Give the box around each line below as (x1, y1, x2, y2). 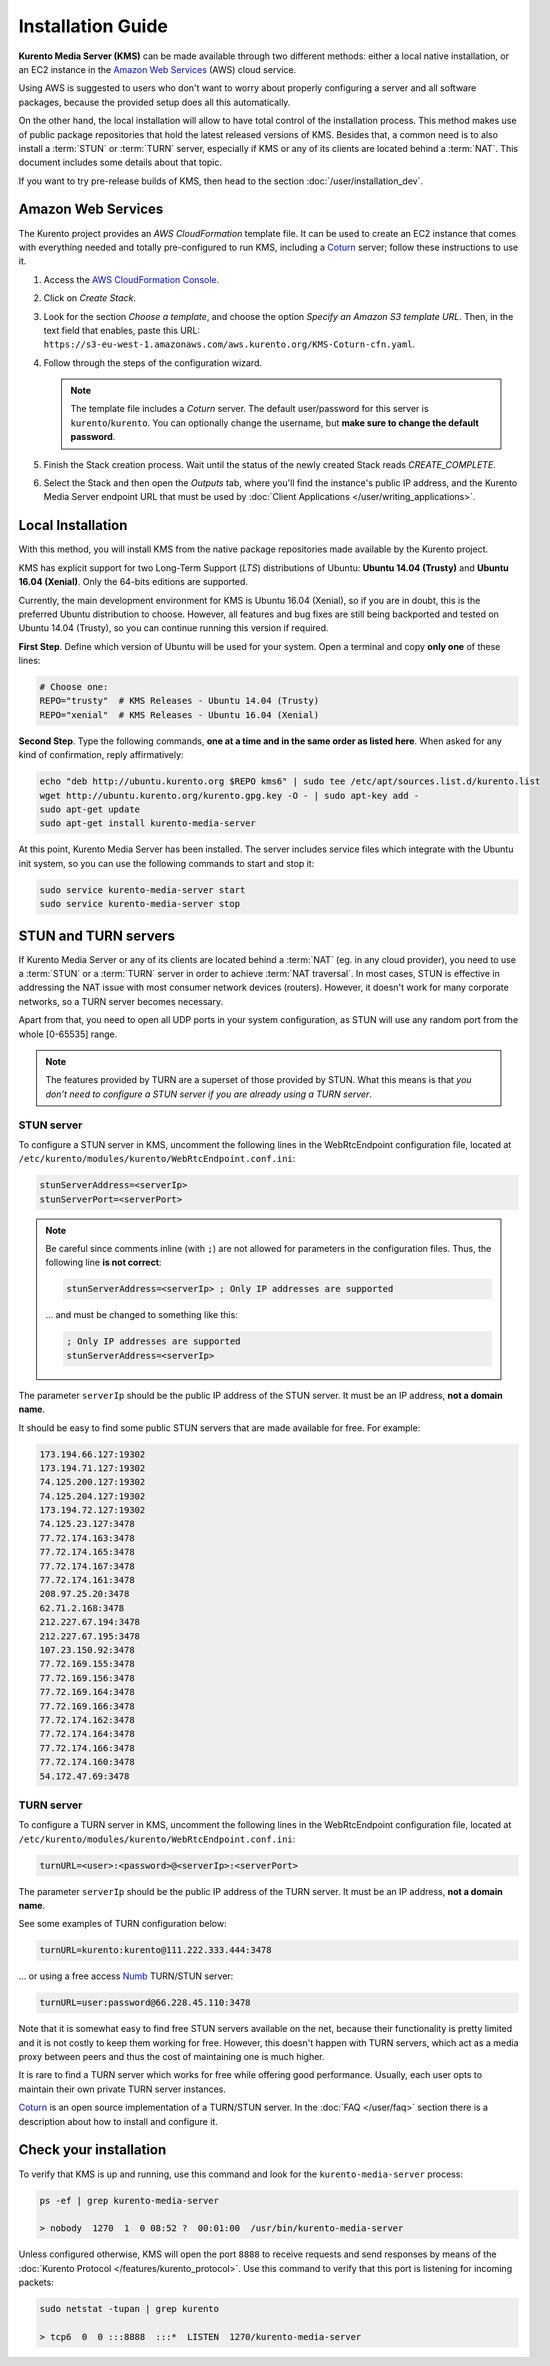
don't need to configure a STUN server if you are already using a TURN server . (45, 1088, 372, 1100)
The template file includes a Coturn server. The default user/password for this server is (70, 403, 429, 415)
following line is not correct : (45, 1256, 162, 1269)
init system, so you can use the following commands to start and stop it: (18, 857, 315, 869)
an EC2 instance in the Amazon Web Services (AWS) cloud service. (18, 63, 297, 75)
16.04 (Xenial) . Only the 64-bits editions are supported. (18, 576, 249, 588)
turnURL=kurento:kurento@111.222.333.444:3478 (39, 1945, 272, 1956)
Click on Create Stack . (43, 292, 137, 304)
